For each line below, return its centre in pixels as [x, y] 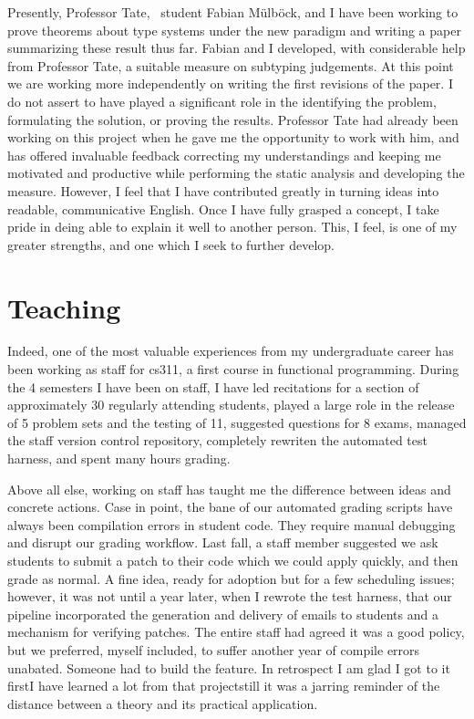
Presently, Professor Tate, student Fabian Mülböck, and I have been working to [233, 12]
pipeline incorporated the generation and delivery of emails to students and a [223, 614]
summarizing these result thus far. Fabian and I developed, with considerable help [237, 48]
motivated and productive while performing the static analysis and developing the [236, 173]
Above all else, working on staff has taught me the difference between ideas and [229, 489]
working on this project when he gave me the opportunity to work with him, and [233, 137]
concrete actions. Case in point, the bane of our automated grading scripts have [230, 507]
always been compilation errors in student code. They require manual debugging [232, 524]
